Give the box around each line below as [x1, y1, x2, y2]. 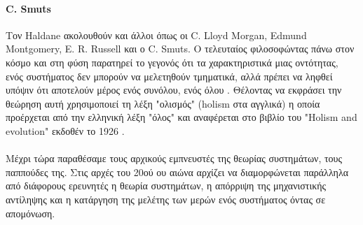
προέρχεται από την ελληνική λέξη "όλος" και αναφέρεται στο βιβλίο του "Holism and [6, 110, 357, 124]
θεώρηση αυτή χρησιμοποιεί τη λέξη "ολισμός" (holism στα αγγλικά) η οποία [6, 96, 320, 110]
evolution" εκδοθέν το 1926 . [6, 123, 125, 138]
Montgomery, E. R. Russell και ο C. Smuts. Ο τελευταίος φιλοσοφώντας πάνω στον [6, 41, 355, 56]
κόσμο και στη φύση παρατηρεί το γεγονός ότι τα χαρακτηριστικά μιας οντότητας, [6, 55, 338, 69]
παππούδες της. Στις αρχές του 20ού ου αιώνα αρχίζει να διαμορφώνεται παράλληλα [6, 164, 349, 179]
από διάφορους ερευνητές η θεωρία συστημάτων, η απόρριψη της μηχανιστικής [6, 178, 327, 193]
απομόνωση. [6, 205, 55, 220]
